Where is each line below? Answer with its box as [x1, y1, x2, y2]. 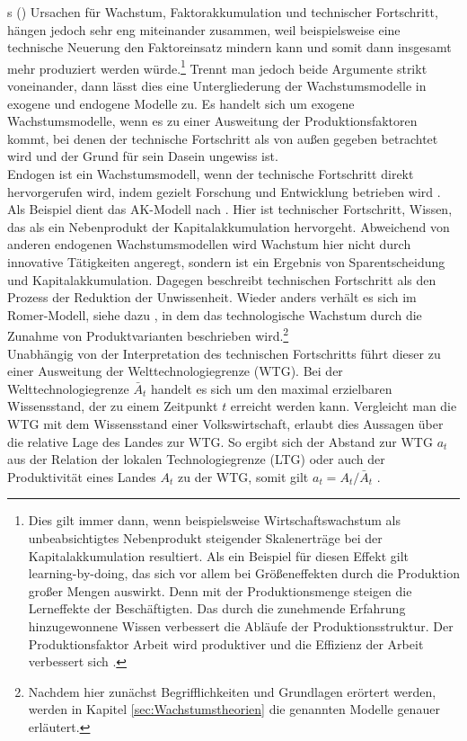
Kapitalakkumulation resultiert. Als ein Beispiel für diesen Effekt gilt [28, 546, 409, 565]
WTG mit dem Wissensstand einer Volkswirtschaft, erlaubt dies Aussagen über [7, 414, 444, 433]
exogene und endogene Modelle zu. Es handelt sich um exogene [7, 94, 355, 112]
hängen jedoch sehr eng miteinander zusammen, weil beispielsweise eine [7, 20, 401, 39]
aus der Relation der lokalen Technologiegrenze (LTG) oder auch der [7, 450, 385, 469]
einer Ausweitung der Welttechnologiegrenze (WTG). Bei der [7, 362, 343, 380]
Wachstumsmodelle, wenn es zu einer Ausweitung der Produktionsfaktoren [7, 112, 418, 130]
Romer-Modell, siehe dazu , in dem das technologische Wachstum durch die [7, 305, 422, 324]
